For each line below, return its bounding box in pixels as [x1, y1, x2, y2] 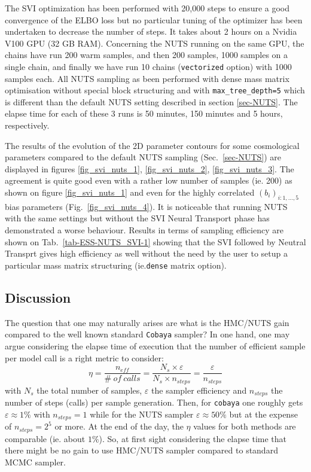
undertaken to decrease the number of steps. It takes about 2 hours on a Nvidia [5, 25, 297, 38]
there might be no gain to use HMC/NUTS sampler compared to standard [5, 444, 278, 456]
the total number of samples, [36, 383, 142, 396]
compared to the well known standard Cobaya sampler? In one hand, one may [5, 328, 290, 340]
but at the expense [229, 407, 298, 420]
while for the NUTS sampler [90, 407, 194, 420]
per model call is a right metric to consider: [5, 351, 164, 364]
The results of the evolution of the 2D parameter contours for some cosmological [5, 139, 300, 151]
